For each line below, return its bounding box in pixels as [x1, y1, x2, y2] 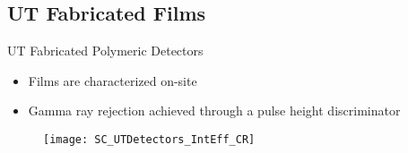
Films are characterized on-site [28, 71, 197, 89]
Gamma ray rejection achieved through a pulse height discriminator [28, 101, 401, 120]
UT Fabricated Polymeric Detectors [7, 41, 204, 60]
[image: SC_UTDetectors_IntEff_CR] [43, 132, 256, 146]
